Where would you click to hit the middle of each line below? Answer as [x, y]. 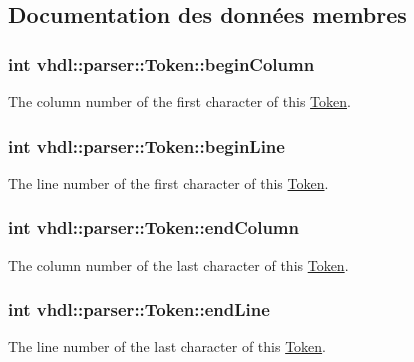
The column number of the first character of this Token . [179, 101]
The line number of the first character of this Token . [168, 182]
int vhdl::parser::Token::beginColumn [161, 63]
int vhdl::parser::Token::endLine [139, 309]
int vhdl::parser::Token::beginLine [146, 145]
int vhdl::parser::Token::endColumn [153, 227]
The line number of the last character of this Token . [167, 346]
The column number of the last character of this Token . [178, 264]
